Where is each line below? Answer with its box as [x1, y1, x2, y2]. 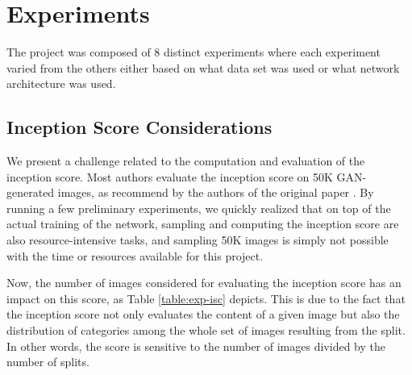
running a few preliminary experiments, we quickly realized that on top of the [6, 199, 391, 216]
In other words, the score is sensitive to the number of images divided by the [6, 337, 385, 354]
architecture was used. [6, 75, 116, 92]
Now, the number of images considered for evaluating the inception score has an [6, 274, 402, 291]
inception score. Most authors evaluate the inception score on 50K [6, 168, 333, 185]
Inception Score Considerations [6, 115, 273, 140]
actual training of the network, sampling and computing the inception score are [6, 215, 399, 232]
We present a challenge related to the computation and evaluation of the [6, 152, 365, 169]
